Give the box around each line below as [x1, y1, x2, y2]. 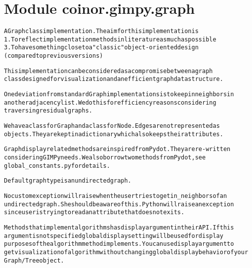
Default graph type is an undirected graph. [4, 177, 131, 185]
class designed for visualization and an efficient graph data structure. [4, 76, 223, 83]
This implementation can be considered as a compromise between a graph [4, 67, 213, 75]
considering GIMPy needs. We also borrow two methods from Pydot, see [4, 154, 206, 161]
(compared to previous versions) [4, 52, 103, 60]
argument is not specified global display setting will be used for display [4, 232, 223, 239]
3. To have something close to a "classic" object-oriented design [4, 44, 199, 51]
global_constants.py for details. [4, 162, 110, 169]
